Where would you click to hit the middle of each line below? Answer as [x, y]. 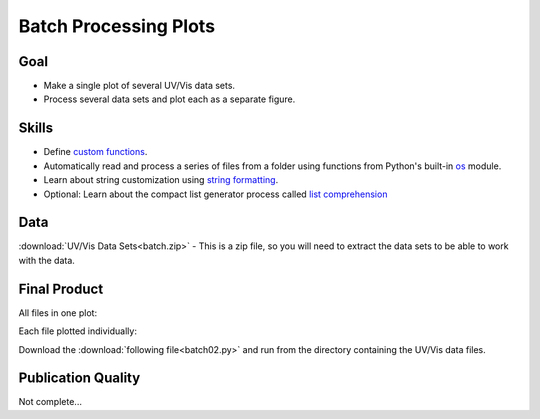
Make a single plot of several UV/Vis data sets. [139, 86]
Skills [36, 128]
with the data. [46, 260]
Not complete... [50, 402]
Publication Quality [79, 378]
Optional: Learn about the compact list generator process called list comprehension [215, 194]
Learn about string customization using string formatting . [161, 180]
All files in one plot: [58, 312]
